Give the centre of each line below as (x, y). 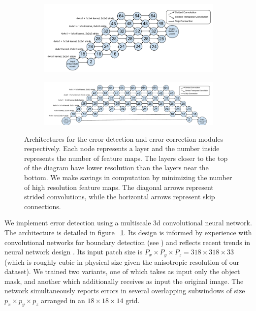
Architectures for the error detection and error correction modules (124, 139)
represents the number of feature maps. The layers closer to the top (126, 158)
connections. (43, 206)
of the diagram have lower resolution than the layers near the (116, 168)
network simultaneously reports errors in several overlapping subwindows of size (125, 291)
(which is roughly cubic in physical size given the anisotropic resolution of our (122, 262)
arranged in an (63, 300)
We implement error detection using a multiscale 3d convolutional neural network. (128, 223)
